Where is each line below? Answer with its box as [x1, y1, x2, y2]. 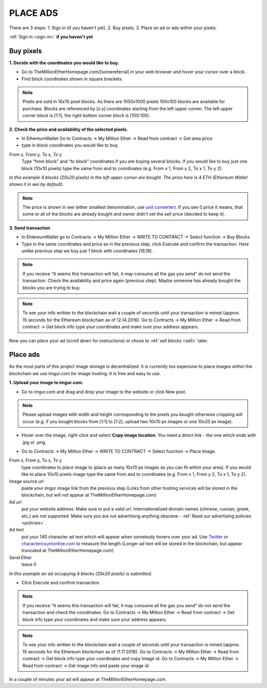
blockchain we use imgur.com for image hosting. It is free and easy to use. [9, 370, 161, 376]
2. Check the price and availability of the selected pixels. [9, 126, 128, 132]
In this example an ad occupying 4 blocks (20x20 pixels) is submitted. [9, 571, 152, 576]
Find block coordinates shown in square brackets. [21, 76, 123, 82]
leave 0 [21, 562, 37, 568]
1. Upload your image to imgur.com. [9, 380, 84, 386]
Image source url [9, 478, 44, 484]
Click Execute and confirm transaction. [21, 580, 101, 586]
